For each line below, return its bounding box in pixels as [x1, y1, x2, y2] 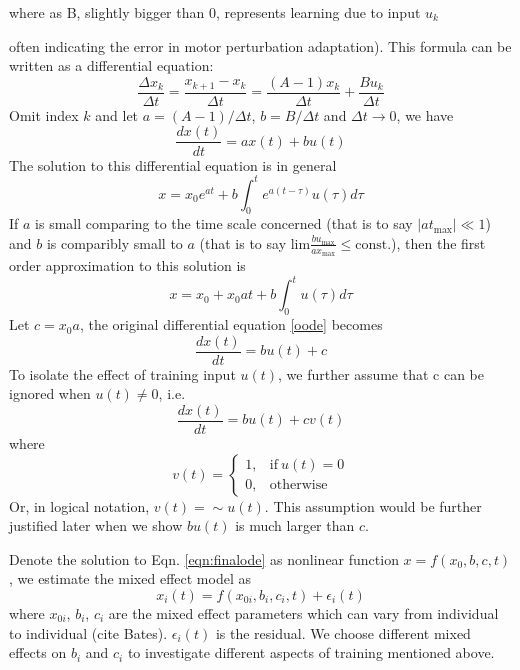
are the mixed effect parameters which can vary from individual [108, 602, 499, 623]
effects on [9, 642, 67, 663]
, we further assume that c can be [278, 363, 484, 384]
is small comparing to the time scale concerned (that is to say [35, 213, 413, 234]
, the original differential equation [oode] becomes [79, 314, 383, 335]
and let [95, 104, 139, 125]
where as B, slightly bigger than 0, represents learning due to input [9, 2, 421, 22]
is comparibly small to [46, 232, 183, 253]
